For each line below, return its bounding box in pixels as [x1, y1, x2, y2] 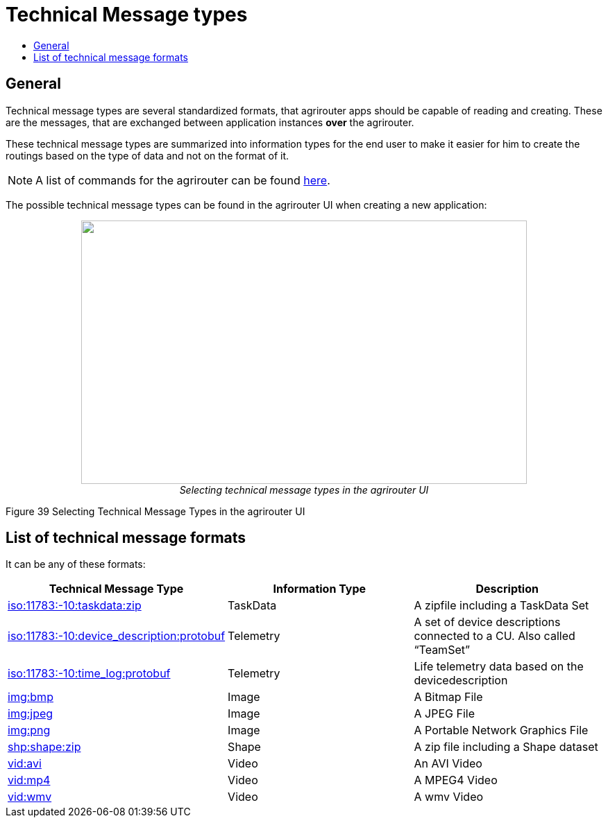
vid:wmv [8, 790, 52, 804]
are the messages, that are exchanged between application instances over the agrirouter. [6, 116, 414, 128]
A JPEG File [414, 707, 475, 721]
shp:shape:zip [8, 740, 81, 754]
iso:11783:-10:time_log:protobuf [8, 666, 171, 681]
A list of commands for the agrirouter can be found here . [35, 173, 330, 187]
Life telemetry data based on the [414, 659, 584, 674]
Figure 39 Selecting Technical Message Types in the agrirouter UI [6, 505, 305, 517]
